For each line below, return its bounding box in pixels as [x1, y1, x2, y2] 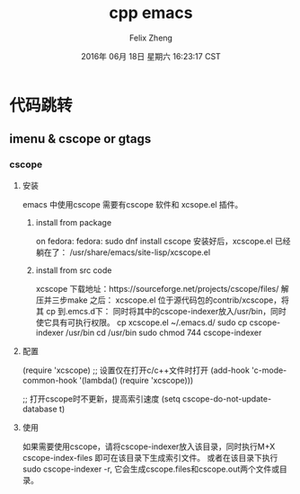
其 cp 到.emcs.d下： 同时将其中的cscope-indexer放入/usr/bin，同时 [35, 305, 287, 316]
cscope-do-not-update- [182, 393, 272, 404]
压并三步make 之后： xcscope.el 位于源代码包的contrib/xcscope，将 [35, 295, 289, 305]
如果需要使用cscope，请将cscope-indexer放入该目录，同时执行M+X [22, 441, 276, 452]
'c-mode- [251, 365, 287, 375]
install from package [35, 216, 112, 227]
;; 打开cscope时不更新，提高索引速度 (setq [22, 393, 181, 404]
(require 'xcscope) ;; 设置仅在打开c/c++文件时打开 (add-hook [22, 365, 250, 375]
